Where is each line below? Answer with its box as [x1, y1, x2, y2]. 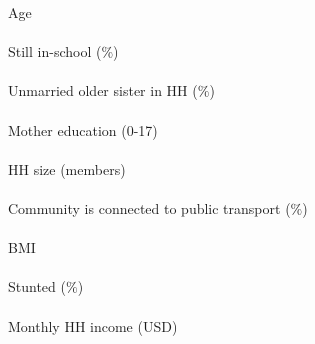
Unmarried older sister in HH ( [8, 80, 198, 101]
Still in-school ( [8, 41, 102, 62]
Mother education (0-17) [8, 119, 158, 140]
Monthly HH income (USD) [8, 315, 178, 336]
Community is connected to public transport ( [8, 197, 291, 218]
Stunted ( [8, 276, 66, 297]
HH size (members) [8, 158, 126, 179]
